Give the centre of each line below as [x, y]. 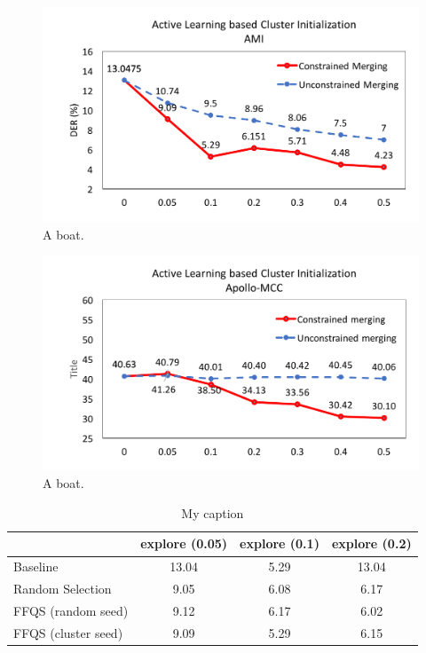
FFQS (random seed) [71, 610]
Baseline [36, 566]
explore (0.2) [371, 543]
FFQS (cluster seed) [68, 632]
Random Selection [63, 589]
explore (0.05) [184, 543]
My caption [213, 512]
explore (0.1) [280, 543]
